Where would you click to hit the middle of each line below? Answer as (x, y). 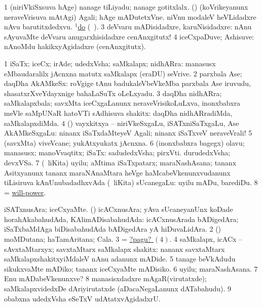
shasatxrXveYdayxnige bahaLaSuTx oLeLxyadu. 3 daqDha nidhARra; (113, 93)
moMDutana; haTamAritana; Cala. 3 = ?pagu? (78, 239)
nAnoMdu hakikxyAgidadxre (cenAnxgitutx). (75, 46)
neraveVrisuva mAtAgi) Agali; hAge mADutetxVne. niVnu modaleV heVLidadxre (130, 16)
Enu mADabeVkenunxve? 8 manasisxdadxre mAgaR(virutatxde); (105, 278)
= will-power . (25, 192)
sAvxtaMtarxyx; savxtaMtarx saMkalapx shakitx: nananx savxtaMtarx (115, 249)
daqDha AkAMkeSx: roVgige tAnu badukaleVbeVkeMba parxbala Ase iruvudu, (127, 83)
